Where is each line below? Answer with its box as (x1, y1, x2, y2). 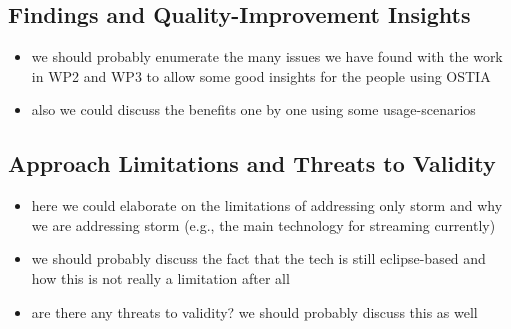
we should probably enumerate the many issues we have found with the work (31, 46, 503, 67)
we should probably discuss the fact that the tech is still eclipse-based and (31, 248, 486, 269)
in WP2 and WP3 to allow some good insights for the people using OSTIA (31, 65, 491, 86)
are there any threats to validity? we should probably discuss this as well (31, 301, 478, 322)
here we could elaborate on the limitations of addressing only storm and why (31, 195, 503, 216)
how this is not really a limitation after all (31, 267, 290, 288)
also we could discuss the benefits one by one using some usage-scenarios (31, 99, 476, 120)
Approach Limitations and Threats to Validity (8, 148, 496, 179)
